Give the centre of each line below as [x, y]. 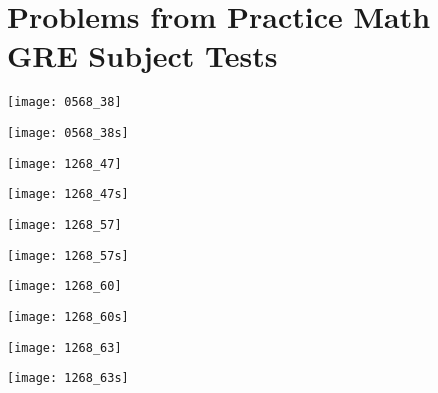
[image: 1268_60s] [68, 316]
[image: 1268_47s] [68, 194]
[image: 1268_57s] [68, 255]
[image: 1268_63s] [68, 378]
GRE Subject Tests [142, 55]
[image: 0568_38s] [68, 132]
